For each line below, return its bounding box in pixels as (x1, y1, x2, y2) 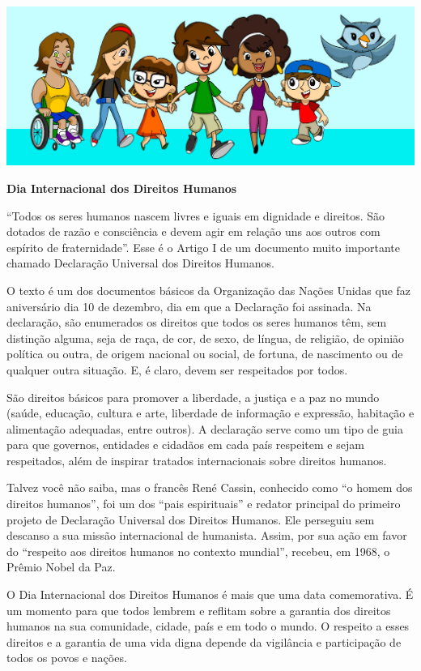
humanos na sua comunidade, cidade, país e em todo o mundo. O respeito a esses (6, 618, 410, 635)
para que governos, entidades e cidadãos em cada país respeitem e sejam (6, 436, 364, 453)
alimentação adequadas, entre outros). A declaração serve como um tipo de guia (6, 420, 403, 437)
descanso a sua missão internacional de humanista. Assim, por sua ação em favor (6, 527, 407, 544)
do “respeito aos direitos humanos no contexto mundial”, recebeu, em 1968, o (6, 542, 390, 559)
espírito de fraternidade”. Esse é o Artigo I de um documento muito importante (6, 238, 400, 255)
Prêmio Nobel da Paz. (6, 558, 116, 575)
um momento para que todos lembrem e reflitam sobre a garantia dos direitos (6, 601, 391, 618)
